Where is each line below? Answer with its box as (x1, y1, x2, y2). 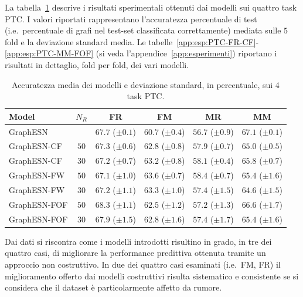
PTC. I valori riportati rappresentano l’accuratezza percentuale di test (5, 12, 257, 25)
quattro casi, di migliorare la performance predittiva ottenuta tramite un (5, 247, 266, 259)
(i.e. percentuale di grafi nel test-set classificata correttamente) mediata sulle (5, 24, 281, 36)
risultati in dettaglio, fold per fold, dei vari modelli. (5, 58, 189, 70)
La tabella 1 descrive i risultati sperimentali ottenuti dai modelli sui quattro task (5, 1, 297, 13)
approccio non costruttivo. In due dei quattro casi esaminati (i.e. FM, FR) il (5, 258, 281, 270)
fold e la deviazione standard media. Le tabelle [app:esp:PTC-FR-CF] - (5, 35, 259, 48)
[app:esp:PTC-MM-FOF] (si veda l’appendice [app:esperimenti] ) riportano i (5, 47, 277, 59)
